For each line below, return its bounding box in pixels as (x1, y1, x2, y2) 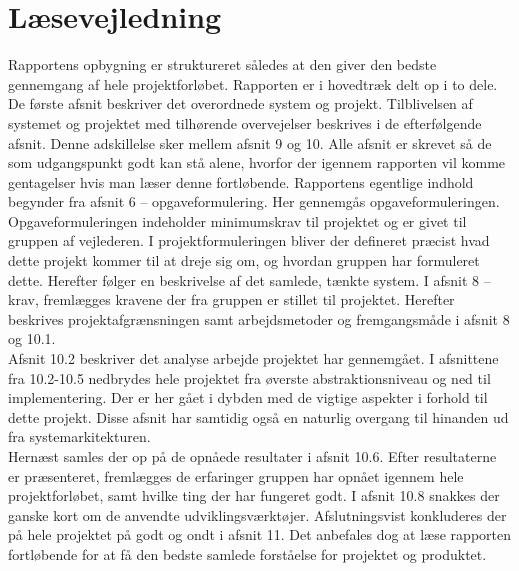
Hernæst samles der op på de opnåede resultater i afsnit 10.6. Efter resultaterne (8, 446, 497, 466)
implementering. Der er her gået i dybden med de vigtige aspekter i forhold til (8, 387, 488, 408)
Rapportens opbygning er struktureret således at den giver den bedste (8, 54, 437, 75)
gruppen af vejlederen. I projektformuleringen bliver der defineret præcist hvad (8, 230, 490, 251)
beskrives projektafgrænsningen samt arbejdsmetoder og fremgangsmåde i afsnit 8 (8, 308, 510, 329)
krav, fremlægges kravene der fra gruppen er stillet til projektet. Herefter (8, 289, 455, 310)
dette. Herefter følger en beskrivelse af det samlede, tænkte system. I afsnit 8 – (8, 269, 491, 290)
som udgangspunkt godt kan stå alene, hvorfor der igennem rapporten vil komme (8, 152, 506, 173)
